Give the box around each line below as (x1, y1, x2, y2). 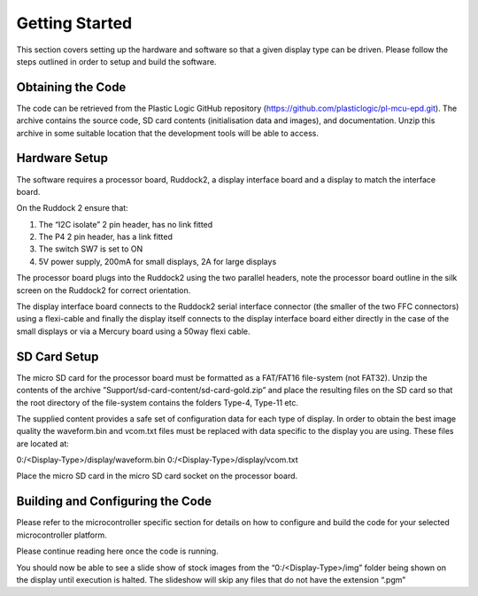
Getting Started (16, 13, 133, 33)
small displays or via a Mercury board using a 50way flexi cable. (16, 326, 251, 337)
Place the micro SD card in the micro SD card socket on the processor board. (16, 470, 298, 482)
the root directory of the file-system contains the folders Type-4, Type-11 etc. (16, 397, 299, 407)
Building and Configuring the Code (16, 494, 212, 509)
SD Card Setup (16, 349, 99, 364)
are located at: (16, 438, 70, 449)
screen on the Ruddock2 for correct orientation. (16, 284, 191, 296)
